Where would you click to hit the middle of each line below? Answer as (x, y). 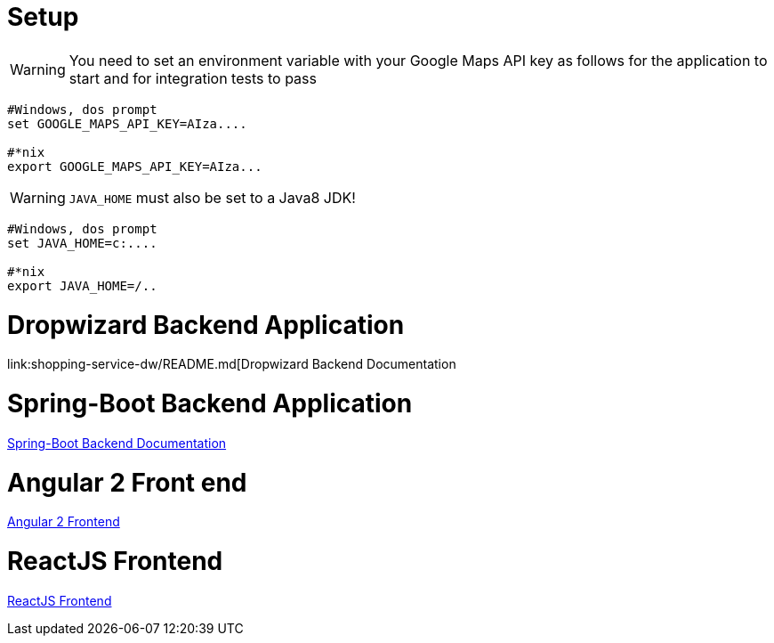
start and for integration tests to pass (193, 78)
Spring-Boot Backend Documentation (117, 443)
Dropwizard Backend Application (206, 325)
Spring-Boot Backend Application (210, 403)
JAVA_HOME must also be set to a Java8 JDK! (212, 197)
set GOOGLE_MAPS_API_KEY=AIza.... (127, 123)
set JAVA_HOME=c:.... (82, 243)
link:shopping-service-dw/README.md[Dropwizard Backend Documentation (232, 364)
